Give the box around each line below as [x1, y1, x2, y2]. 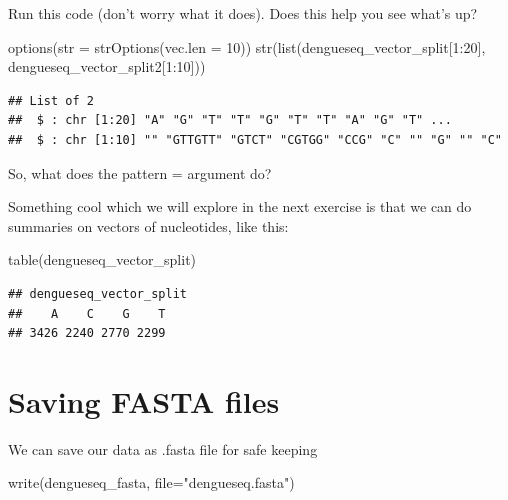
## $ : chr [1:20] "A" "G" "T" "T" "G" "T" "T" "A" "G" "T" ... [8, 113, 452, 128]
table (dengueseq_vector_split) [8, 249, 197, 270]
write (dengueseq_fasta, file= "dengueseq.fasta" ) [8, 472, 295, 493]
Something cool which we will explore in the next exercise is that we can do [8, 196, 472, 217]
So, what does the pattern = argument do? [8, 162, 272, 183]
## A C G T [8, 306, 166, 321]
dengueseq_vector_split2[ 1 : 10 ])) [8, 56, 206, 77]
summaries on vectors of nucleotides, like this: [8, 215, 289, 236]
